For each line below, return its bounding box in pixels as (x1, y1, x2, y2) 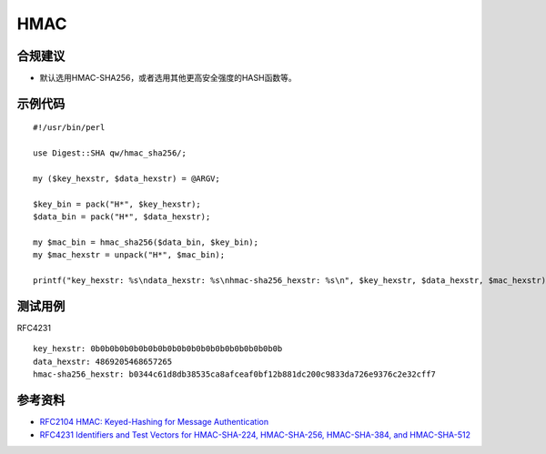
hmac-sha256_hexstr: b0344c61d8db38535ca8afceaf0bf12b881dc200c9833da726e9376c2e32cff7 (33, 369, 437, 379)
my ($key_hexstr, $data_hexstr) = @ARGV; (33, 174, 220, 184)
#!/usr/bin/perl (33, 123, 106, 133)
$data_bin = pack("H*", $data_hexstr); (33, 212, 211, 222)
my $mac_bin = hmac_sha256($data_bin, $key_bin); (33, 237, 259, 247)
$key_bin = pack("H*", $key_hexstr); (33, 198, 202, 209)
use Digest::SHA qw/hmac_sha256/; (33, 148, 187, 158)
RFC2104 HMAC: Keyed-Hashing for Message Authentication (39, 417, 268, 428)
